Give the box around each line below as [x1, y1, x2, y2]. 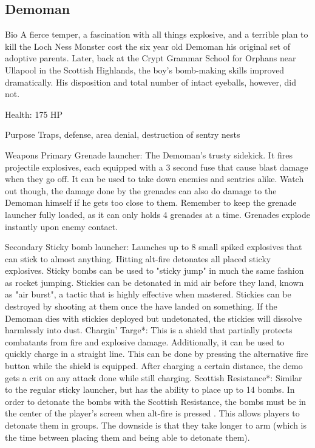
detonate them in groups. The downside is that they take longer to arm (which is [5, 419, 307, 432]
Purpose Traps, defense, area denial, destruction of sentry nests [5, 128, 240, 141]
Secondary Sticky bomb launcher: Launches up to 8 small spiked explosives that [5, 240, 302, 253]
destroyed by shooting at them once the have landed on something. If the [5, 300, 277, 313]
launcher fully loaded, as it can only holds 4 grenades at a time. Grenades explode [5, 208, 310, 220]
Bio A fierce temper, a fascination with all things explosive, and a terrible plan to [5, 28, 308, 41]
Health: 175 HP [5, 107, 63, 120]
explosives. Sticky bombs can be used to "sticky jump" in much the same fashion [5, 264, 304, 277]
